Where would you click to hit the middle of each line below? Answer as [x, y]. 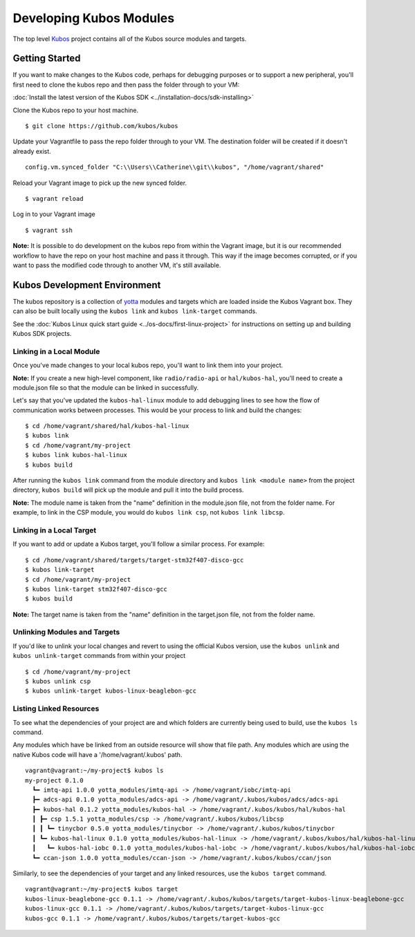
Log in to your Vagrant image [54, 214]
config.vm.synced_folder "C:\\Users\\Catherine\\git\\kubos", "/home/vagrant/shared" [175, 167]
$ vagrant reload [54, 198]
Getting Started [47, 59]
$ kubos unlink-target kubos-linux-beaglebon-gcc [111, 691]
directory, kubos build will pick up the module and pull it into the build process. [128, 490]
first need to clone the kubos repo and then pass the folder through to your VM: [126, 84]
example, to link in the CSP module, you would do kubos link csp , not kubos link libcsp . [149, 512]
